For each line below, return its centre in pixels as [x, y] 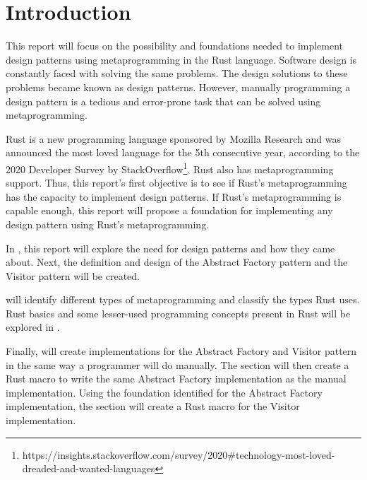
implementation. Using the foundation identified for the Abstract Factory [164, 392]
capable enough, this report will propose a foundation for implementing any [169, 210]
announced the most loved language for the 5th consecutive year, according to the [183, 152]
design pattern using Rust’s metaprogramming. [108, 224]
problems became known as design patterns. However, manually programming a [178, 87]
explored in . [33, 327]
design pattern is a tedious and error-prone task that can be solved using [163, 101]
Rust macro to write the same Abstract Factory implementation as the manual [176, 379]
